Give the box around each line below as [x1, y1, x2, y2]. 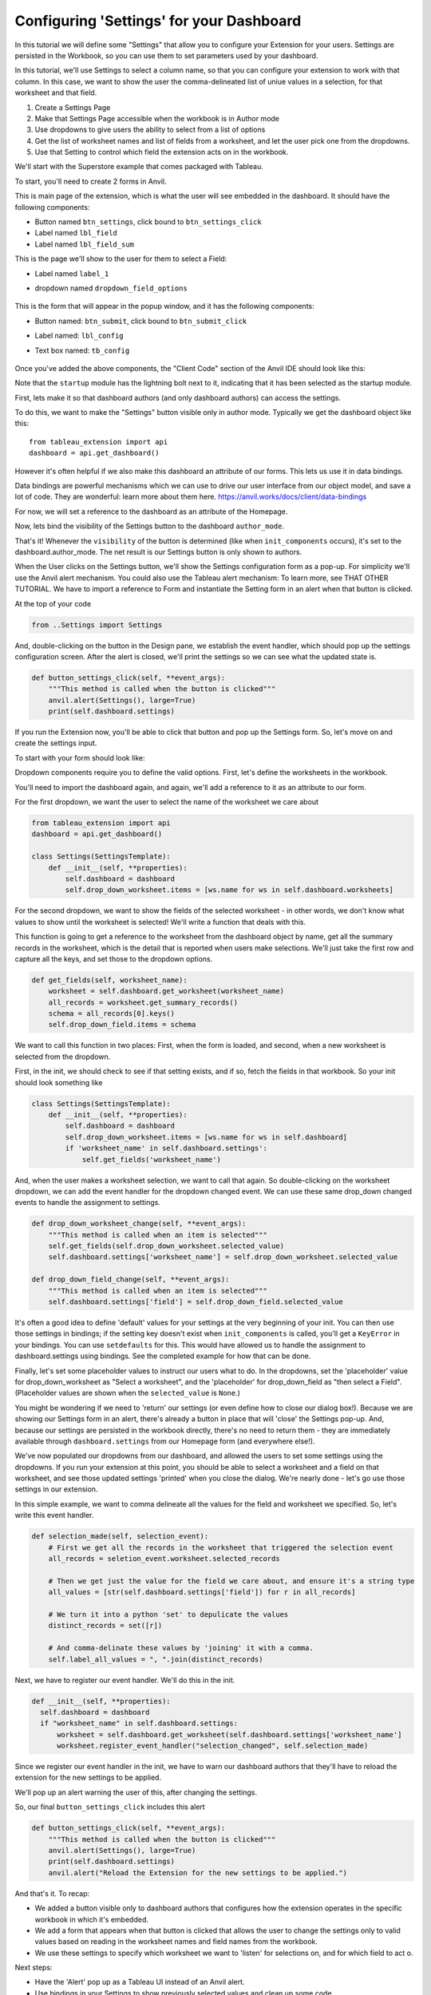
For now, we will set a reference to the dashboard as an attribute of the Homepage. [14, 507, 288, 516]
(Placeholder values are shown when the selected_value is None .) [14, 1389, 241, 1398]
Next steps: [14, 1963, 53, 1973]
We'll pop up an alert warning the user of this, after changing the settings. [14, 1788, 257, 1797]
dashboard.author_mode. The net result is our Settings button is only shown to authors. [14, 547, 302, 556]
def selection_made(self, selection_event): [31, 1532, 209, 1541]
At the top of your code [14, 598, 92, 608]
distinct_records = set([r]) [48, 1621, 163, 1630]
